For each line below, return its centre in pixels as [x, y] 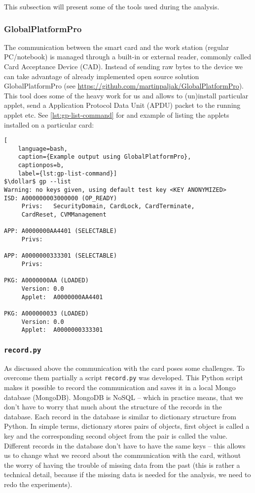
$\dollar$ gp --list [38, 182]
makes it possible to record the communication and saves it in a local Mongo [120, 387]
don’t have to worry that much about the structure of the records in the [113, 407]
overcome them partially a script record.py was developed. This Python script [124, 378]
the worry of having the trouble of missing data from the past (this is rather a [122, 465]
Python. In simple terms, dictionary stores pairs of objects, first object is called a [127, 426]
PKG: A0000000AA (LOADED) [46, 281]
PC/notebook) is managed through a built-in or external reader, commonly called [128, 57]
